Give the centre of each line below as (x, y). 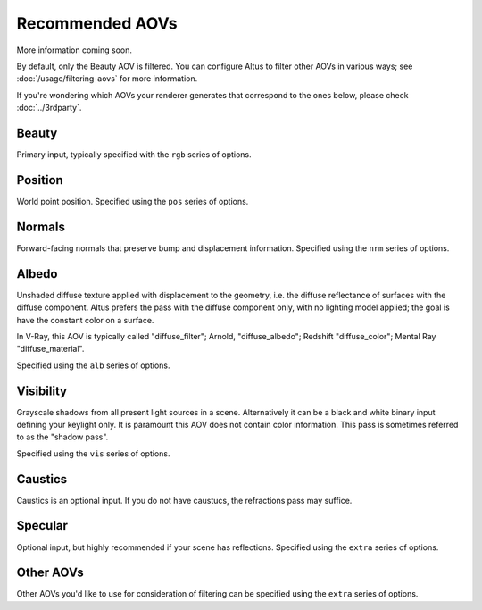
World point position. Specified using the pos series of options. (133, 201)
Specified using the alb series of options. (93, 365)
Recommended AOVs (97, 23)
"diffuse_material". (50, 349)
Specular (42, 526)
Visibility (42, 391)
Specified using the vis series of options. (93, 453)
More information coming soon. (75, 50)
